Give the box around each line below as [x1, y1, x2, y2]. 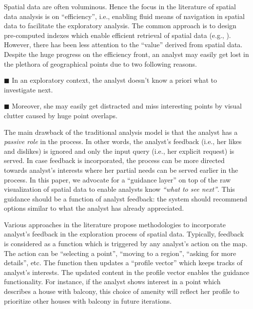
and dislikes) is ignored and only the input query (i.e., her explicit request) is [4, 145, 234, 156]
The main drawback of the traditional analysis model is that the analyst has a [4, 127, 238, 137]
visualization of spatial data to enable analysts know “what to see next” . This [4, 184, 235, 194]
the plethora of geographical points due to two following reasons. [4, 58, 197, 69]
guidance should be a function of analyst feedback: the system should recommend [4, 193, 247, 203]
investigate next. [4, 84, 53, 94]
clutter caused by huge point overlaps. [4, 110, 117, 120]
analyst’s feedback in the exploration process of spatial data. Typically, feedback [4, 229, 244, 239]
